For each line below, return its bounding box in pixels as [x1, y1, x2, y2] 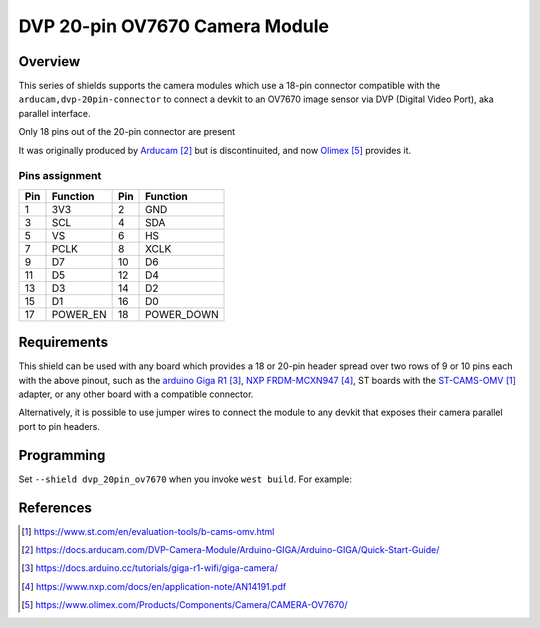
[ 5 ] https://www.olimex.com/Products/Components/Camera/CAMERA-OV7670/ [21, 599, 348, 611]
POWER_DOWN [145, 307, 219, 321]
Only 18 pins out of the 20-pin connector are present [18, 126, 236, 138]
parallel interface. [18, 107, 91, 119]
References [18, 499, 92, 516]
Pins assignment [18, 169, 102, 183]
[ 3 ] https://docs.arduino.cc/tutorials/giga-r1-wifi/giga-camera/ [21, 562, 279, 574]
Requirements [18, 334, 109, 351]
